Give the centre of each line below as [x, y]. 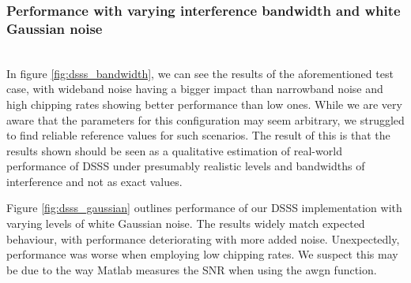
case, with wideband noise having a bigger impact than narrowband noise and [195, 89]
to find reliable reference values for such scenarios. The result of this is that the [198, 135]
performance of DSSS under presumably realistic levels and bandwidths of [186, 166]
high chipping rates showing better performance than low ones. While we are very [204, 104]
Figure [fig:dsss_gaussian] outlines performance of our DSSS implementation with [204, 208]
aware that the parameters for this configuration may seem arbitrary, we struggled [205, 119]
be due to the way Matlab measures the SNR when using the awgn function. [192, 269]
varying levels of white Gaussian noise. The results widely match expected [186, 223]
